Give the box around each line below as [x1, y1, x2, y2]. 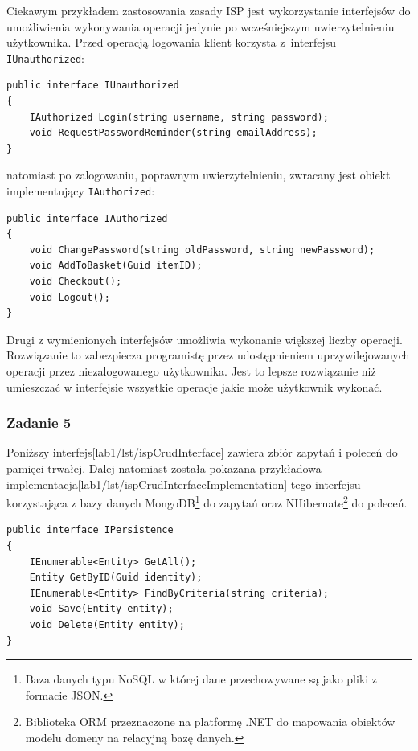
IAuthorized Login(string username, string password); [29, 111, 329, 123]
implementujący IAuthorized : [6, 183, 155, 199]
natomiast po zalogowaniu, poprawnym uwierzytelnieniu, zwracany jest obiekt [6, 166, 391, 183]
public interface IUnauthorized [6, 80, 179, 92]
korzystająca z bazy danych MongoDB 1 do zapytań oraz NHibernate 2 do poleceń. [6, 492, 408, 511]
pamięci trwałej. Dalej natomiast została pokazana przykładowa [6, 460, 322, 476]
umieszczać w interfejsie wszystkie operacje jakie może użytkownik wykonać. [6, 378, 383, 395]
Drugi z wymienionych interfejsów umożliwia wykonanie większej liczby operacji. [6, 330, 403, 347]
